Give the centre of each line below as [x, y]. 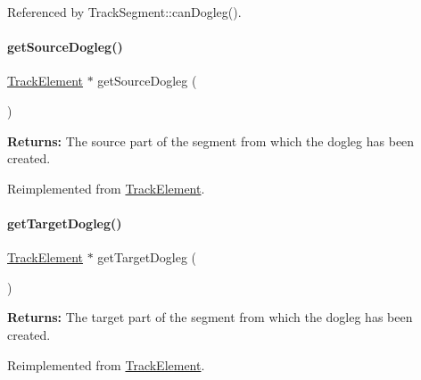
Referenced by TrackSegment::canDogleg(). [124, 12]
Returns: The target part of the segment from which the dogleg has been [210, 317]
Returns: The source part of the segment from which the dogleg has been [211, 140]
